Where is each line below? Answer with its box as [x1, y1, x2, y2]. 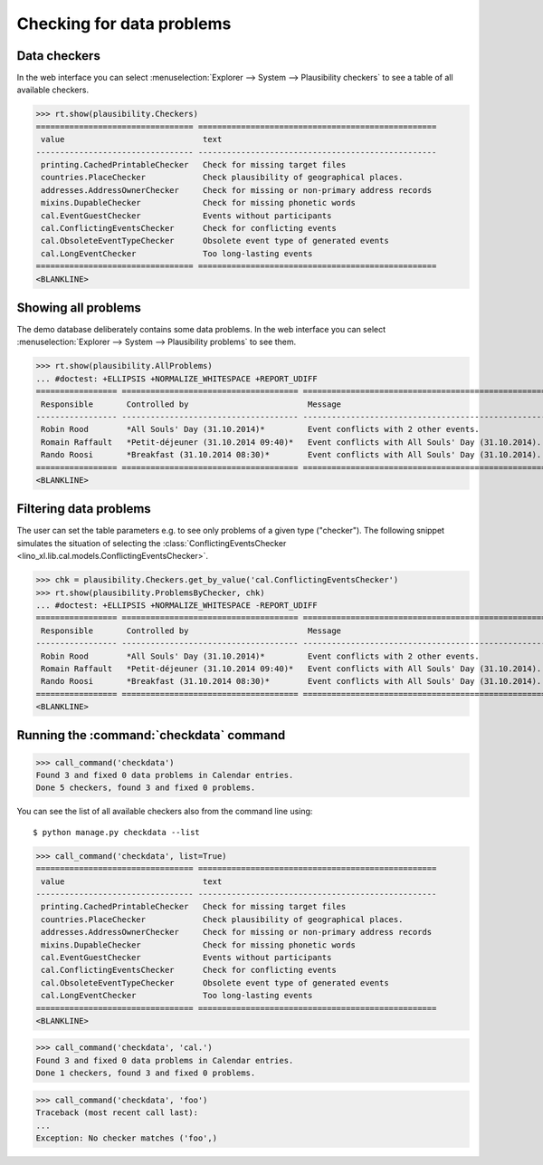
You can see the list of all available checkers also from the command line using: [16, 806, 313, 817]
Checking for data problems [16, 14, 232, 34]
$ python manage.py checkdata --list [33, 827, 201, 837]
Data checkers [16, 48, 101, 63]
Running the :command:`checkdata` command [16, 727, 286, 743]
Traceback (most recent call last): [35, 1108, 199, 1118]
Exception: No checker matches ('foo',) [35, 1133, 217, 1143]
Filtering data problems [16, 501, 151, 516]
